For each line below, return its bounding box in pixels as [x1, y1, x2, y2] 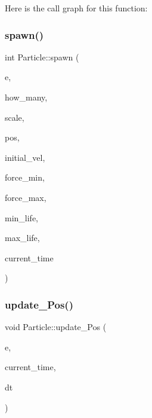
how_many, [5, 91, 48, 103]
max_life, [5, 231, 40, 244]
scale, [5, 111, 24, 123]
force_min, [5, 171, 45, 184]
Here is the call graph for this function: [5, 2, 148, 14]
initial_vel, [5, 151, 45, 163]
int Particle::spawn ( [5, 50, 79, 63]
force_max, [5, 191, 46, 203]
